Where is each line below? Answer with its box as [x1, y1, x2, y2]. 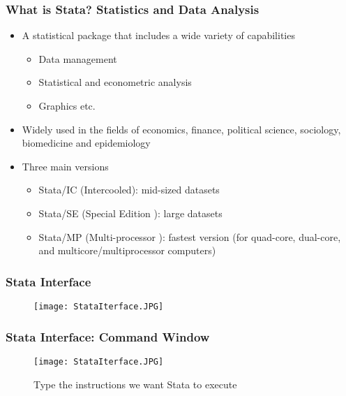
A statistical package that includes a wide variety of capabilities [22, 28, 295, 43]
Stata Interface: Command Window [6, 328, 210, 345]
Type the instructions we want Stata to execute [33, 376, 237, 391]
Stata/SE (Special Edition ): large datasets [38, 205, 223, 220]
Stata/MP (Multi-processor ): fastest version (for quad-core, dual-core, [38, 229, 341, 244]
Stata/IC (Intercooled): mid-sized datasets [38, 182, 220, 197]
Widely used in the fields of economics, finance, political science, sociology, [22, 122, 341, 136]
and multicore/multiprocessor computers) [38, 243, 216, 258]
